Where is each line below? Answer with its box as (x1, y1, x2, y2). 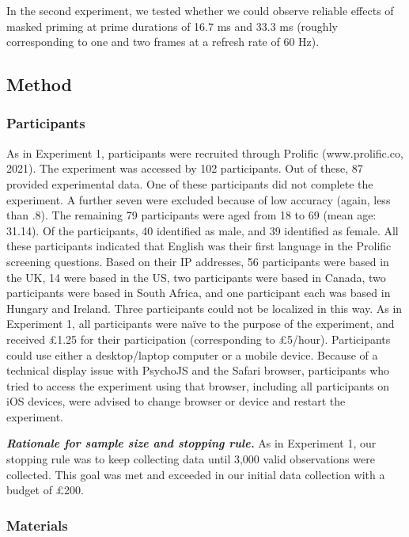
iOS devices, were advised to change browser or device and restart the (6, 393, 346, 409)
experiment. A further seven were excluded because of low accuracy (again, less (6, 191, 391, 208)
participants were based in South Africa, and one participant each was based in (6, 284, 391, 301)
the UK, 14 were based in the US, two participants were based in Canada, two (6, 268, 386, 285)
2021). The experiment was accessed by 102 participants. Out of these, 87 (6, 160, 363, 177)
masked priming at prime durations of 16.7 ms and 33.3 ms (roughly (6, 17, 338, 34)
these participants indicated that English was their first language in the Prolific (6, 238, 392, 254)
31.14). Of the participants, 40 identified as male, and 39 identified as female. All (6, 222, 399, 238)
